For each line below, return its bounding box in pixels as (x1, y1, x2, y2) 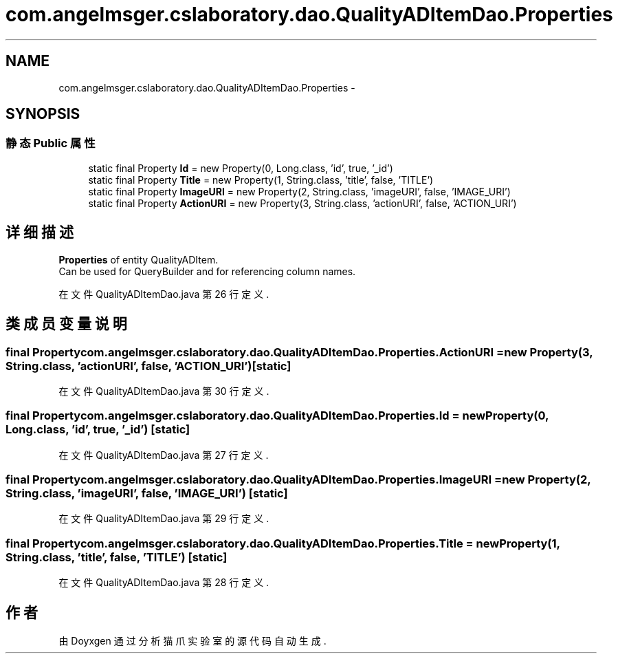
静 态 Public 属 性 (5, 136, 96, 151)
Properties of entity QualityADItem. (58, 253, 219, 266)
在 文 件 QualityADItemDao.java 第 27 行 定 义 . (58, 449, 269, 461)
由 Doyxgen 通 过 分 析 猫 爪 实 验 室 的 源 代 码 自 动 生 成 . (58, 634, 327, 647)
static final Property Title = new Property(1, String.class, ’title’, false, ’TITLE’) (88, 173, 434, 186)
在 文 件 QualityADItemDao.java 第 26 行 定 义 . (58, 288, 269, 300)
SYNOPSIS (5, 105, 80, 123)
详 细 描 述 (5, 224, 74, 241)
